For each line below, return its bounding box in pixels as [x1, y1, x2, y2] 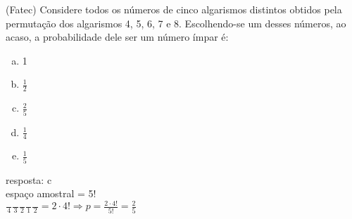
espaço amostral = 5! [6, 186, 96, 201]
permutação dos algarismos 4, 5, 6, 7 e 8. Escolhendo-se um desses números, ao [6, 15, 346, 30]
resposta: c [6, 172, 52, 187]
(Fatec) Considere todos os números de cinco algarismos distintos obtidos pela [6, 2, 342, 16]
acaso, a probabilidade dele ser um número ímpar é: [6, 29, 229, 44]
